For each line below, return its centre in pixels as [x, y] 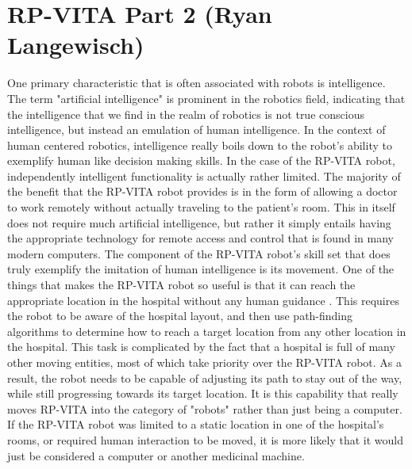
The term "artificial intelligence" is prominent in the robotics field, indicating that [206, 98]
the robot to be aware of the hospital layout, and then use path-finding [180, 316]
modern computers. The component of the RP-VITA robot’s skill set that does [199, 253]
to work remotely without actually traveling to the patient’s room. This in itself [201, 207]
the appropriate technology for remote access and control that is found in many [200, 238]
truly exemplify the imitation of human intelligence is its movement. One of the [201, 269]
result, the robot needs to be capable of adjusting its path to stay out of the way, [205, 377]
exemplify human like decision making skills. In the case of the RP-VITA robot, [201, 160]
